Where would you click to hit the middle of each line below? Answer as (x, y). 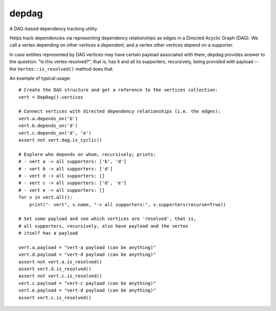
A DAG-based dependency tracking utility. (54, 29)
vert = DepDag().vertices (51, 97)
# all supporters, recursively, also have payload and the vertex (103, 226)
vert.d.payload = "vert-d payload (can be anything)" (87, 255)
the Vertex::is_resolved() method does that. (62, 69)
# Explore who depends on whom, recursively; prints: (87, 154)
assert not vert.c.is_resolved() (60, 276)
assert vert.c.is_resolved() (55, 297)
